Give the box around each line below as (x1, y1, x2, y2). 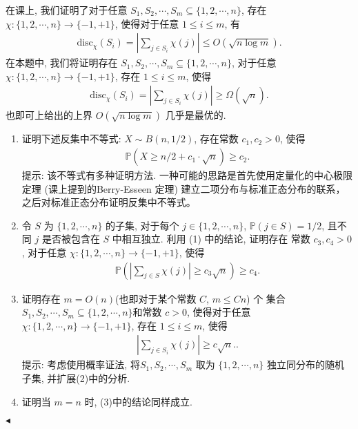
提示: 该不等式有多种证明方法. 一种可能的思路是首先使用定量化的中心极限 (21, 168, 352, 182)
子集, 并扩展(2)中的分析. (21, 371, 130, 385)
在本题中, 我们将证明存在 (6, 55, 118, 70)
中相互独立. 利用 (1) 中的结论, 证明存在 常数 (112, 231, 310, 246)
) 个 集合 (246, 291, 286, 305)
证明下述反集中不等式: (21, 131, 121, 146)
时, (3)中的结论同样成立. (84, 394, 192, 408)
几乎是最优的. (165, 108, 226, 122)
